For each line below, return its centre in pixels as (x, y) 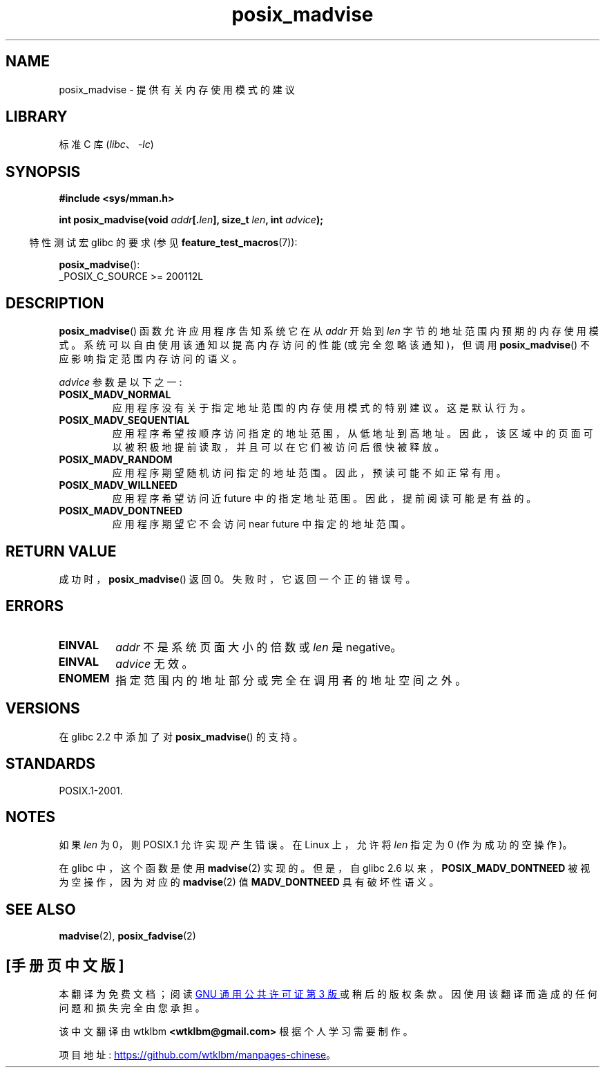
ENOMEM (84, 678)
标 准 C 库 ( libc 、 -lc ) (106, 144)
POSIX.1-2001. (91, 790)
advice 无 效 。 (154, 663)
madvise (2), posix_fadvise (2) (127, 936)
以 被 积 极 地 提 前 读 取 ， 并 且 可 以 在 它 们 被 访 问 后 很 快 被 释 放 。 (278, 447)
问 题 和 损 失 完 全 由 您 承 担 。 (132, 1008)
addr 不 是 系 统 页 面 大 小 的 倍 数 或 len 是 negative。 (259, 647)
